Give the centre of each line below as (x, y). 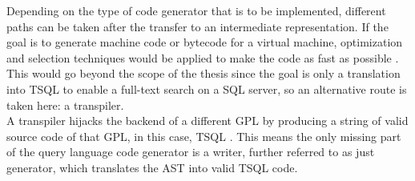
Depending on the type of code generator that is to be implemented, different (196, 10)
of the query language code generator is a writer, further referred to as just (191, 152)
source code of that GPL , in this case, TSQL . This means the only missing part (204, 136)
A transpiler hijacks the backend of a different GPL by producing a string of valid (207, 121)
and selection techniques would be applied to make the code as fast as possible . (203, 57)
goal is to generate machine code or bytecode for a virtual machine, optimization (205, 42)
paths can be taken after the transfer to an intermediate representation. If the (197, 26)
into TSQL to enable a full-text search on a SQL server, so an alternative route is (207, 88)
